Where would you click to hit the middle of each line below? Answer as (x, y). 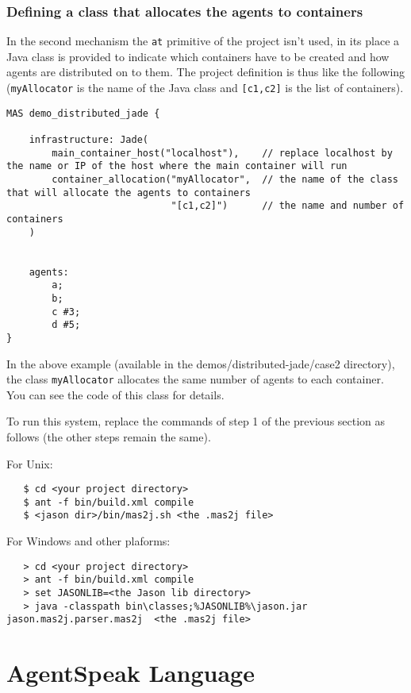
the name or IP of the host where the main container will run (177, 166)
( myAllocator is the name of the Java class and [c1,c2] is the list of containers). (205, 88)
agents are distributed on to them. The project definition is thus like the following (206, 72)
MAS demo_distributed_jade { (83, 113)
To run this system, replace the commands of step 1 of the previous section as (196, 421)
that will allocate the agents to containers (129, 192)
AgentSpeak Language (131, 673)
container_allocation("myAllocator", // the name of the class (225, 179)
